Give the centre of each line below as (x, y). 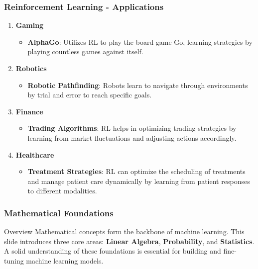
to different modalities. (62, 191)
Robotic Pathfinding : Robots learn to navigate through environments (138, 85)
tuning (14, 260)
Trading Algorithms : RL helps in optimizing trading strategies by (132, 128)
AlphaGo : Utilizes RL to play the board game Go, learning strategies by (140, 42)
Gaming (30, 25)
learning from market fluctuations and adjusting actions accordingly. (132, 137)
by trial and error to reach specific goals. (90, 95)
